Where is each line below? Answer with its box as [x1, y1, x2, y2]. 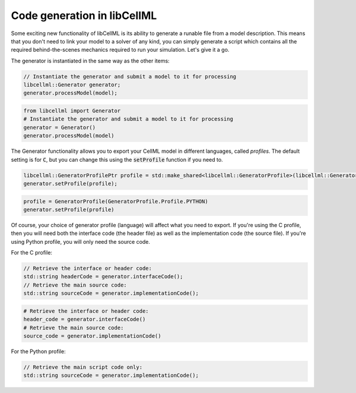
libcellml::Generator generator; [23, 81, 121, 89]
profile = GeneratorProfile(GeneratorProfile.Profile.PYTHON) [23, 198, 208, 205]
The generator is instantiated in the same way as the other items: [11, 57, 170, 64]
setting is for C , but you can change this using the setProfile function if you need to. [11, 156, 223, 163]
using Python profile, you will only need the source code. [11, 238, 151, 245]
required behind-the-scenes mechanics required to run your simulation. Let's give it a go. [11, 46, 230, 54]
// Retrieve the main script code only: [23, 363, 142, 370]
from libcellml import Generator [23, 108, 121, 114]
